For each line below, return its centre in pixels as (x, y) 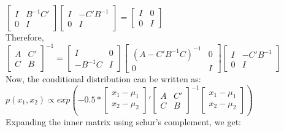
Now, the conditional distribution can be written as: (103, 78)
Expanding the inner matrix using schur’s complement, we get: (123, 121)
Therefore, (25, 37)
